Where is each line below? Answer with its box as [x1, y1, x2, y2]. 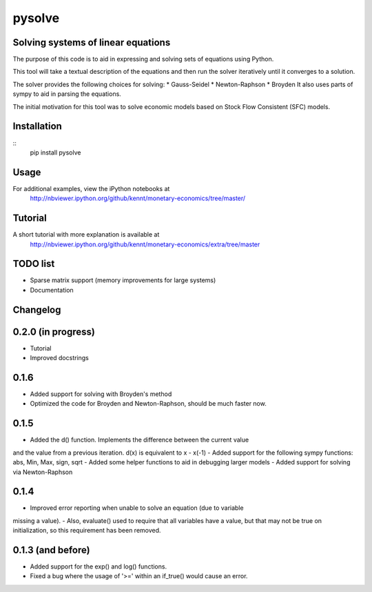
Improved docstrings [30, 354, 90, 362]
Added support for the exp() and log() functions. [30, 562, 167, 571]
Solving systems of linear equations [12, 37, 171, 48]
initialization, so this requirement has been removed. [12, 526, 161, 535]
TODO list [12, 258, 55, 270]
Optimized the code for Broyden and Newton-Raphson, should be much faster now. [30, 399, 267, 408]
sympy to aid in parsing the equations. [12, 90, 122, 98]
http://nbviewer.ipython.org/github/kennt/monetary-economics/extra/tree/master [30, 240, 260, 248]
